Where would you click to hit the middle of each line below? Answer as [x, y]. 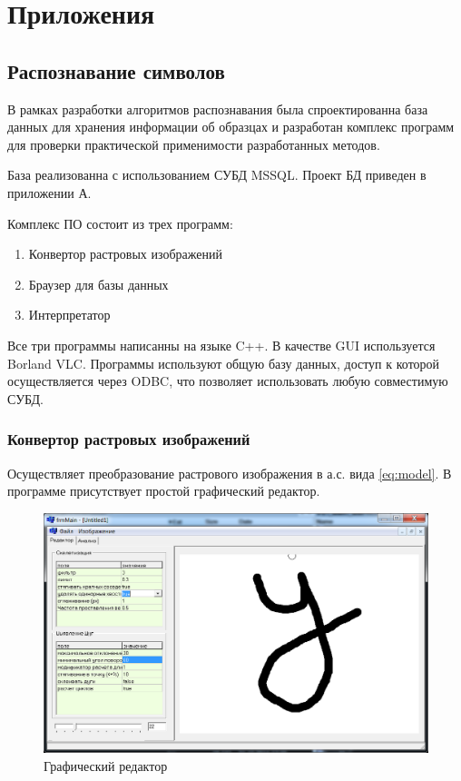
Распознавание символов [116, 70]
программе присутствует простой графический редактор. [164, 491]
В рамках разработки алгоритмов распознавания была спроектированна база [218, 109]
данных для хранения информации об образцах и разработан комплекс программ [231, 127]
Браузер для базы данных [98, 284]
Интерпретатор [69, 315]
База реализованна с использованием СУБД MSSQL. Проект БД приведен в [217, 175]
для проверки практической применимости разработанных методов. [194, 144]
